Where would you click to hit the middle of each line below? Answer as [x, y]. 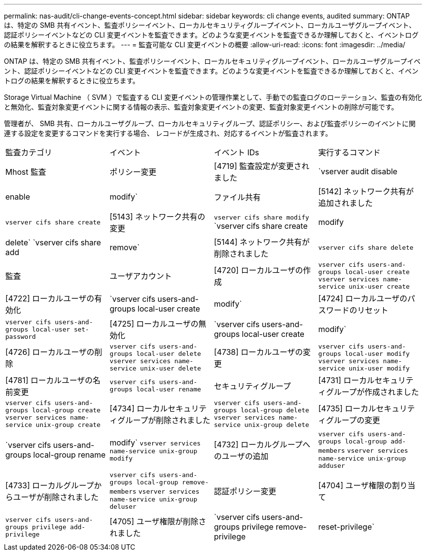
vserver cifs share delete [366, 247]
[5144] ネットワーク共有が [262, 242]
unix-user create [379, 287]
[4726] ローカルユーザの [50, 352]
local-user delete [169, 354]
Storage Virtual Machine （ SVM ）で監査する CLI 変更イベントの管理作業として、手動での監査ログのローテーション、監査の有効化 [213, 97]
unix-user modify [379, 368]
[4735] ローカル [347, 408]
